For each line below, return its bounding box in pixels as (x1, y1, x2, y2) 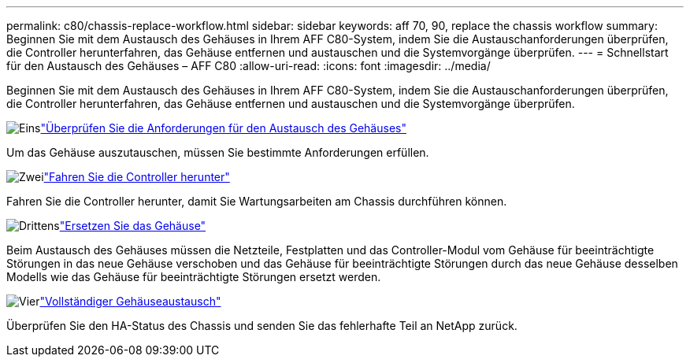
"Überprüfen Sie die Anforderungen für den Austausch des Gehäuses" (40, 121, 406, 135)
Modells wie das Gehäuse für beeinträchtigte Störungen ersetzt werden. (6, 270, 381, 283)
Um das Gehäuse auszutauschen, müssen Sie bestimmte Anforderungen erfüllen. (6, 146, 429, 159)
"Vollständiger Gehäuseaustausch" (39, 294, 221, 308)
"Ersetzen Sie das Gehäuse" (59, 219, 206, 232)
